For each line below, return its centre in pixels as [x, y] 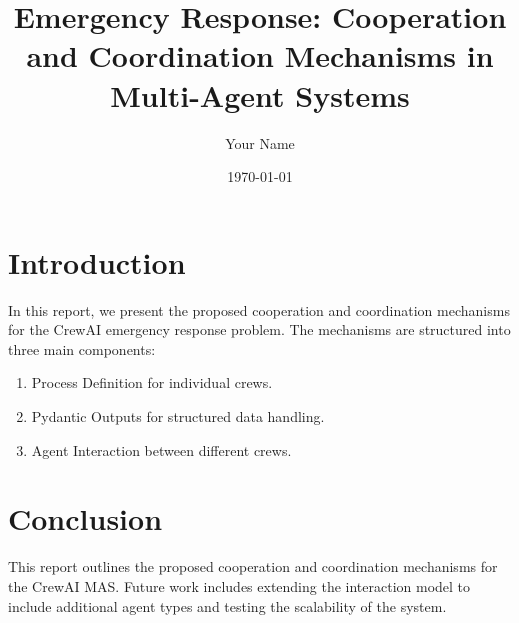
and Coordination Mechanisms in [260, 55]
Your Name [260, 142]
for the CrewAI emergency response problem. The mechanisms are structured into [259, 329]
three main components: [82, 348]
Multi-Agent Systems [260, 94]
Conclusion [85, 518]
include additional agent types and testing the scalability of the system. [227, 605]
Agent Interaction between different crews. [161, 449]
